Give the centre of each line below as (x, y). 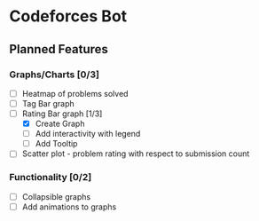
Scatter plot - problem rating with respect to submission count (136, 154)
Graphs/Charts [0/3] (55, 75)
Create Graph (60, 124)
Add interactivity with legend (88, 134)
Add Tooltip (56, 144)
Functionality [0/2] (51, 178)
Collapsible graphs (56, 196)
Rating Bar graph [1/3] (62, 114)
